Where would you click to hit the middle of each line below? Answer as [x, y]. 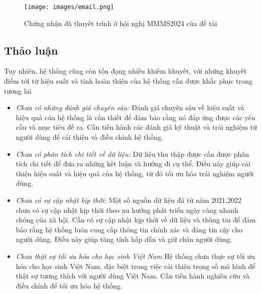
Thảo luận [31, 50]
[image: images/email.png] [69, 7]
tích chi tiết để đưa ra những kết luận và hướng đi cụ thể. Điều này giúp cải [133, 164]
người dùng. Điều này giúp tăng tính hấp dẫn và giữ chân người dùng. [124, 239]
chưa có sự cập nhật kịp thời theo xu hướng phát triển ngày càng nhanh [127, 210]
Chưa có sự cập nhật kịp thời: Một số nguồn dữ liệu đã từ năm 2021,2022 [128, 200]
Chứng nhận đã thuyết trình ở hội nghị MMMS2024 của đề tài [121, 23]
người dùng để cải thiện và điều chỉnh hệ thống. [90, 137]
